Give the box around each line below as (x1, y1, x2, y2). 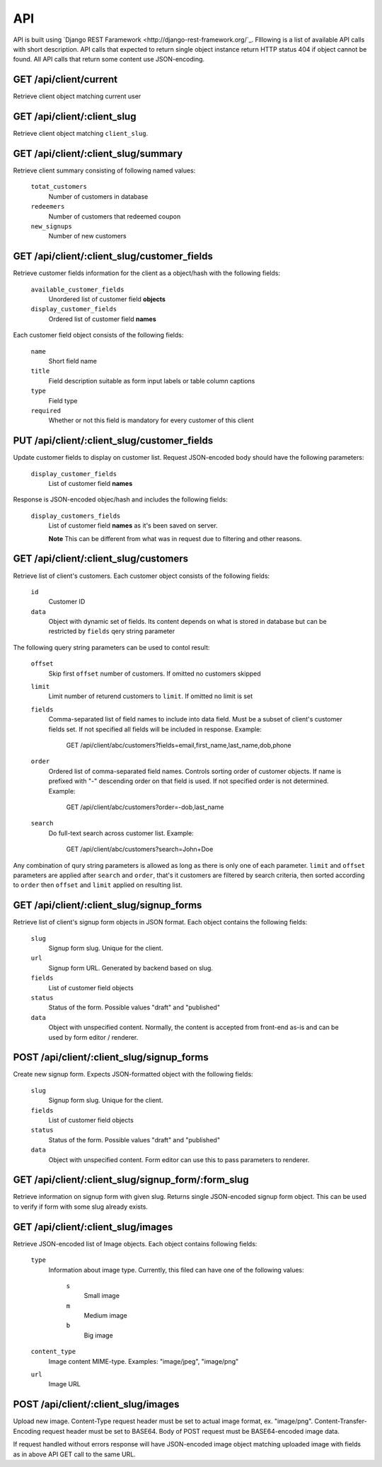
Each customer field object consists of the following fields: (13, 331, 184, 340)
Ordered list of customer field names (48, 315, 156, 323)
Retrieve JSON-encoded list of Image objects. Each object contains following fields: (13, 1239, 257, 1248)
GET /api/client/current (13, 74, 118, 86)
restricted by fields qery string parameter (48, 627, 175, 636)
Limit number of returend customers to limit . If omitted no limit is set (48, 692, 253, 700)
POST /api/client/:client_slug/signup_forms (13, 1051, 209, 1064)
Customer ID (48, 598, 86, 606)
